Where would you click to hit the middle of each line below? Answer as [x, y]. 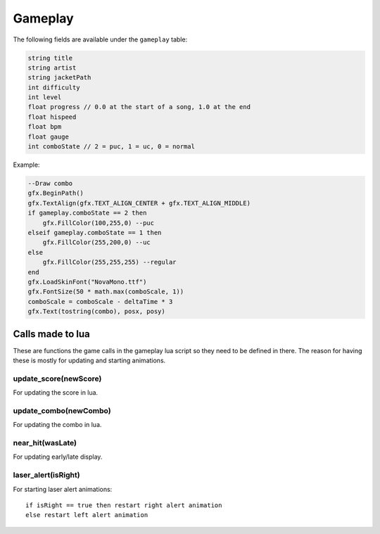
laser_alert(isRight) [46, 475]
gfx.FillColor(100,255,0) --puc [99, 223]
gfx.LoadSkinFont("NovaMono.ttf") [87, 282]
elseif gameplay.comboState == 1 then [95, 233]
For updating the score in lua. [56, 393]
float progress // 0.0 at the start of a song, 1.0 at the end [139, 107]
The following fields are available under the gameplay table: [100, 39]
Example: [26, 165]
